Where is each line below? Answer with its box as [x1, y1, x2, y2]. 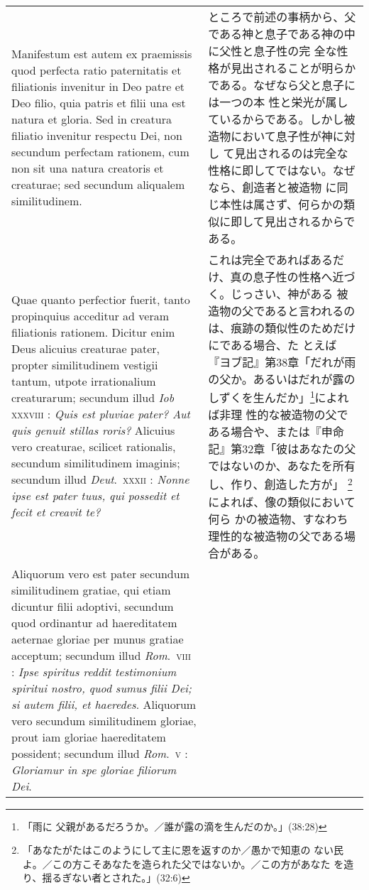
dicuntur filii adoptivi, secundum [11, 597, 174, 614]
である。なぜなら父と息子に [208, 77, 356, 93]
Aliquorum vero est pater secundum [11, 565, 189, 582]
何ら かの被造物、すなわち [208, 510, 348, 527]
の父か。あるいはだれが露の [208, 371, 356, 387]
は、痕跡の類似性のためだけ [208, 320, 356, 336]
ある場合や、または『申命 [208, 423, 344, 440]
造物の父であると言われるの [208, 303, 356, 319]
